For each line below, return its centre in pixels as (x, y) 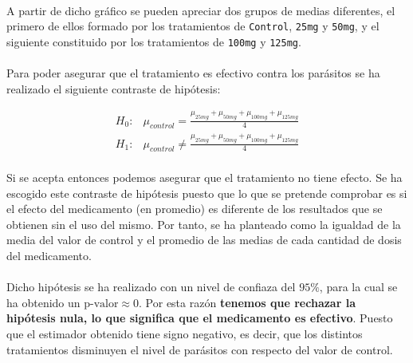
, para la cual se (358, 287)
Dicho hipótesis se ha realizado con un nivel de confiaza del (151, 287)
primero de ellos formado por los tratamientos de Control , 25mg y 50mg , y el (193, 26)
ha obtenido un (43, 302)
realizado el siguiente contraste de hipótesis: (114, 88)
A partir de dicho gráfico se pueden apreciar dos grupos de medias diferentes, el (201, 10)
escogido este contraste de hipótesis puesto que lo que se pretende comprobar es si (207, 193)
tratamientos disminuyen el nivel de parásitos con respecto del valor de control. (200, 349)
